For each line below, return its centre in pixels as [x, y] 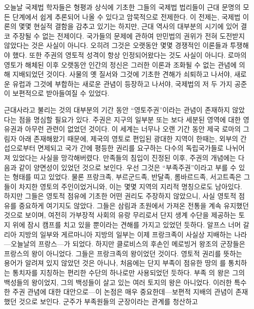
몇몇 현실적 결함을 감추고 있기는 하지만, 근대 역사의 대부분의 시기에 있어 [129, 26]
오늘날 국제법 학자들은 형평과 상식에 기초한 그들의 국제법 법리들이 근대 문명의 [122, 7]
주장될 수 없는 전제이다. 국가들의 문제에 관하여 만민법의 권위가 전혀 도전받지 [129, 35]
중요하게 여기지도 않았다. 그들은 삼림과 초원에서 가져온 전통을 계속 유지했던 [134, 205]
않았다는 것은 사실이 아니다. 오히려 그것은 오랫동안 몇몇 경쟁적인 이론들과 [116, 45]
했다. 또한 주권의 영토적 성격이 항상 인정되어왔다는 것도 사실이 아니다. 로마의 [129, 55]
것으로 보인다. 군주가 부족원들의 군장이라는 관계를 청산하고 [108, 301]
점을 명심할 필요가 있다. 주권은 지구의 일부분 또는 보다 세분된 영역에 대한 [130, 119]
